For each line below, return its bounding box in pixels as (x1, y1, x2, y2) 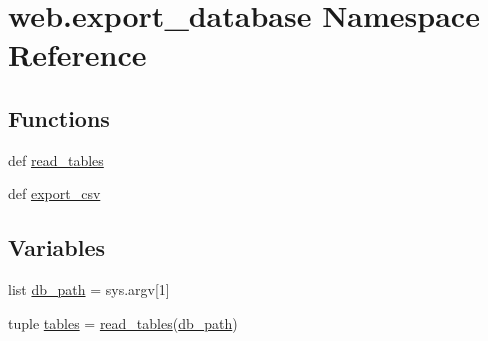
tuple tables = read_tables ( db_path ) (8, 312, 238, 333)
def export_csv (8, 183, 101, 204)
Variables (8, 232, 106, 263)
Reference (8, 34, 147, 75)
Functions (8, 102, 110, 133)
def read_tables (8, 149, 104, 170)
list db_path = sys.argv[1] (8, 279, 170, 300)
